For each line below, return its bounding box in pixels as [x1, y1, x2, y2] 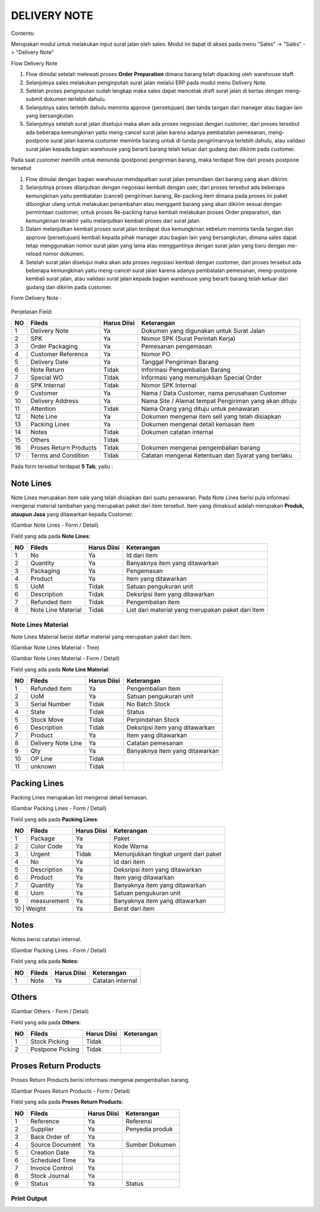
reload [25, 250, 41, 258]
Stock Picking [30, 1037, 69, 1045]
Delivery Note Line [30, 739, 82, 748]
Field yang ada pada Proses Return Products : [11, 1099, 124, 1106]
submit [25, 96, 43, 103]
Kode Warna [113, 842, 148, 850]
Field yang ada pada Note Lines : [11, 532, 91, 540]
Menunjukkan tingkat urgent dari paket [113, 850, 222, 858]
